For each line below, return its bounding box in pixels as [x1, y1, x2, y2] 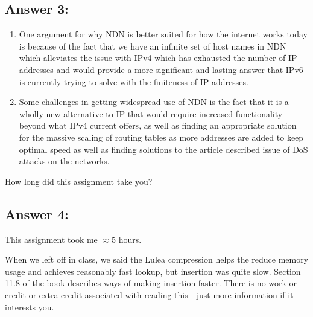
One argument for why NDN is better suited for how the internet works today [19, 28, 308, 40]
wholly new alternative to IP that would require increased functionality [19, 107, 283, 120]
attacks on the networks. [19, 155, 110, 167]
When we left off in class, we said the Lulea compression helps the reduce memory [5, 253, 309, 266]
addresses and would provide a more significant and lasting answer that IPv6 [19, 63, 303, 75]
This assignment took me [5, 232, 98, 245]
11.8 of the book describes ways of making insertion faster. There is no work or [5, 277, 297, 289]
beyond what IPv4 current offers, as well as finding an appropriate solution [19, 119, 297, 132]
